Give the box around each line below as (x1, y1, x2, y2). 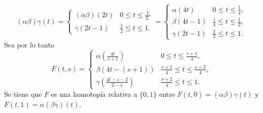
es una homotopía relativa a (51, 88, 137, 99)
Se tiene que (4, 88, 42, 99)
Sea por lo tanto (4, 39, 54, 49)
